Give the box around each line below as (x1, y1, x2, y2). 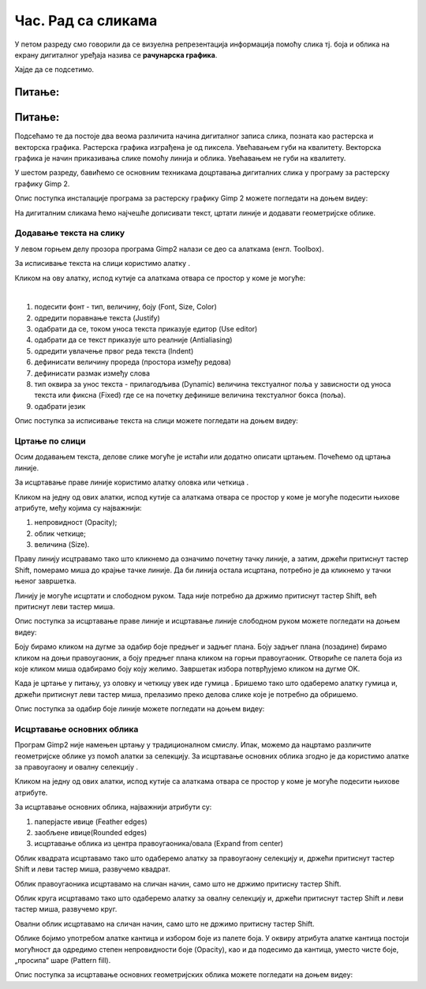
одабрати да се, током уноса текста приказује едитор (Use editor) (34, 324, 258, 334)
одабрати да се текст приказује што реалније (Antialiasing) (34, 335, 233, 345)
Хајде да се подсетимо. (14, 65, 95, 74)
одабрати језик (34, 401, 86, 410)
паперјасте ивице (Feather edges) (34, 817, 148, 826)
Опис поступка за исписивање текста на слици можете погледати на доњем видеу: (14, 416, 299, 425)
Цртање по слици (14, 435, 86, 446)
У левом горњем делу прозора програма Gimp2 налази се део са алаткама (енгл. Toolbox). (14, 244, 324, 253)
